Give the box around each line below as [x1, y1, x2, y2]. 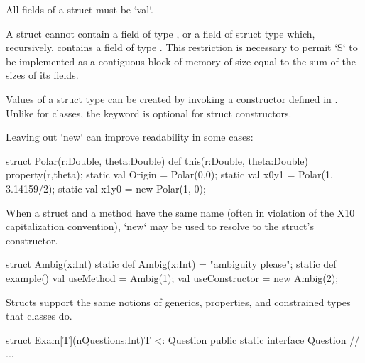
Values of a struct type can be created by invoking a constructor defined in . [6, 91, 338, 106]
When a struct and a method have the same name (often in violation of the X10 [6, 205, 355, 220]
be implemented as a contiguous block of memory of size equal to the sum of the [6, 53, 356, 68]
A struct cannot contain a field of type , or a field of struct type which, [6, 26, 315, 40]
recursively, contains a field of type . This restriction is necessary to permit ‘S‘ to [6, 40, 358, 55]
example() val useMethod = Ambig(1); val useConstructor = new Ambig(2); [6, 270, 339, 285]
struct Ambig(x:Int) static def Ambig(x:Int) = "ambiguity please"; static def [6, 256, 337, 271]
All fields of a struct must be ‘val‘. [6, 2, 153, 16]
